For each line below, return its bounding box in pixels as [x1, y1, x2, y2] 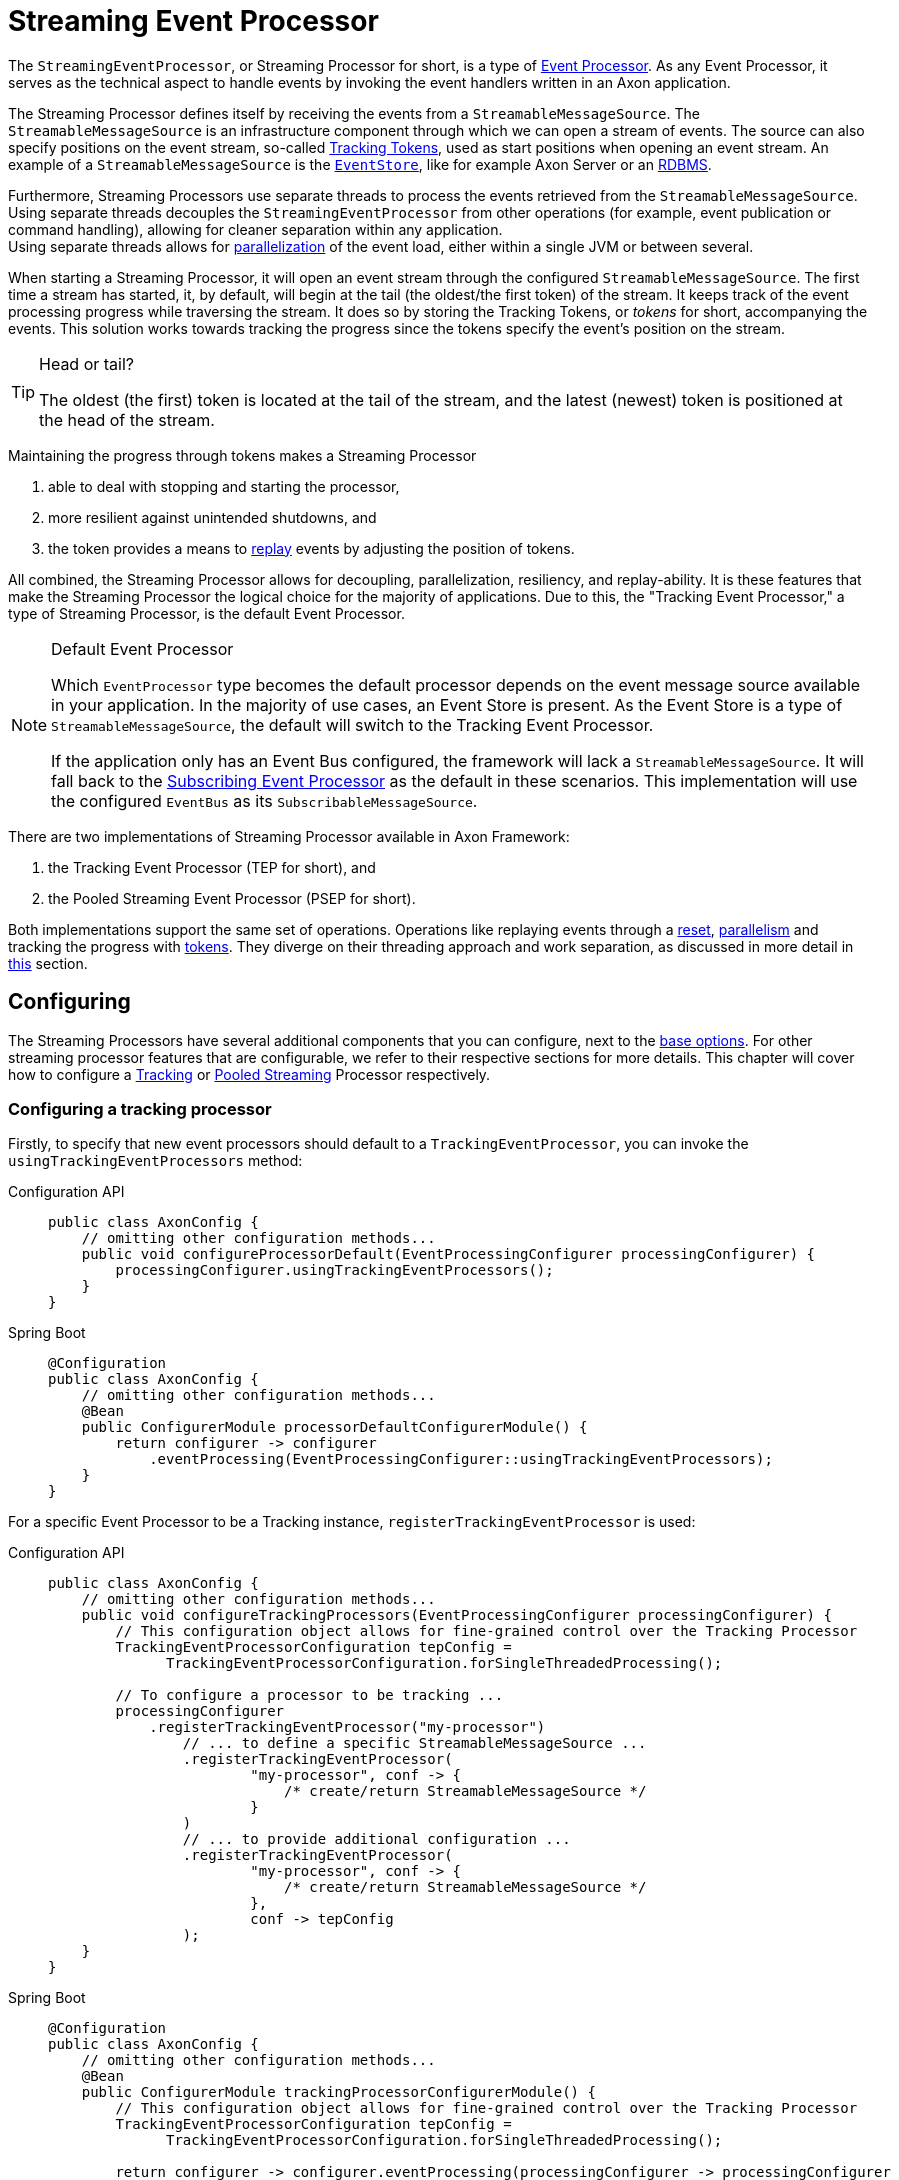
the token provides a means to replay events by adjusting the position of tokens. [48, 539, 575, 557]
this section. [8, 954, 88, 972]
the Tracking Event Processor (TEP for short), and [48, 858, 376, 876]
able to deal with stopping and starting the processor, [48, 477, 400, 495]
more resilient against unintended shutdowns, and [48, 508, 377, 526]
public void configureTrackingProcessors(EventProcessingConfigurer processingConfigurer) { [81, 1607, 832, 1624]
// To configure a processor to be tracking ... [115, 1687, 504, 1704]
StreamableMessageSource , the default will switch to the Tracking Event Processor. [51, 714, 654, 735]
